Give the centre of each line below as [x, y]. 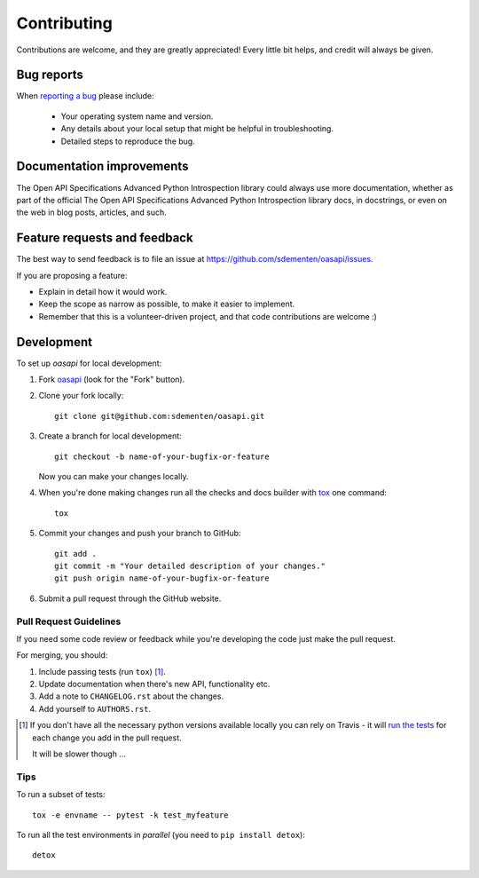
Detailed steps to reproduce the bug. [128, 141]
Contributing [64, 23]
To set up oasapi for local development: [89, 363]
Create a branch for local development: [110, 436]
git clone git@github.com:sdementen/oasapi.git [160, 416]
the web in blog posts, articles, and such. [92, 212]
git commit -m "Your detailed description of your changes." [190, 566]
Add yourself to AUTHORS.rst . [94, 708]
